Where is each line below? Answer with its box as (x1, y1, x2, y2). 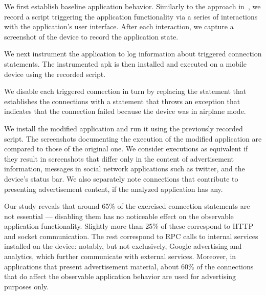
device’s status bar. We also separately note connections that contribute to (4, 173, 238, 184)
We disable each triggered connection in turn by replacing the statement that (4, 86, 247, 96)
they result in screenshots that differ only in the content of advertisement (4, 153, 234, 164)
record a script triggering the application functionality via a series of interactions (4, 11, 258, 22)
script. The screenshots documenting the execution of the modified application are (4, 133, 262, 144)
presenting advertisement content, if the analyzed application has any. (4, 183, 223, 194)
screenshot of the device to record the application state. (4, 31, 179, 42)
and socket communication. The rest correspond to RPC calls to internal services (4, 230, 258, 241)
